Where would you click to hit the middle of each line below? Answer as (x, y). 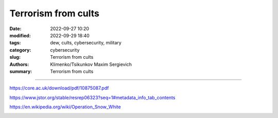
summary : (21, 71)
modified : (20, 35)
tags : (15, 43)
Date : (15, 29)
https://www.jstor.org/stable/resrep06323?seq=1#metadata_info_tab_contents (92, 98)
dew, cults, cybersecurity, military (86, 43)
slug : (15, 57)
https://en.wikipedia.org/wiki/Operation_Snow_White (65, 107)
